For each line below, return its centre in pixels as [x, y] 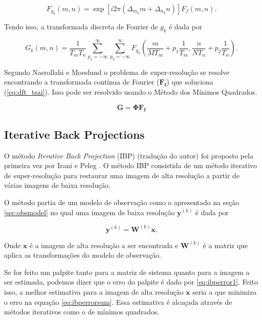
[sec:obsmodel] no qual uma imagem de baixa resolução [90, 212]
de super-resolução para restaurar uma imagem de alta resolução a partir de [122, 175]
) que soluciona [190, 82]
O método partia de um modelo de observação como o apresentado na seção [122, 202]
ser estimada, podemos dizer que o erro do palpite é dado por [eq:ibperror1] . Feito [131, 282]
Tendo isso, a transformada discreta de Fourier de [81, 27]
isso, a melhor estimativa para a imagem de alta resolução [94, 291]
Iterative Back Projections [74, 134]
